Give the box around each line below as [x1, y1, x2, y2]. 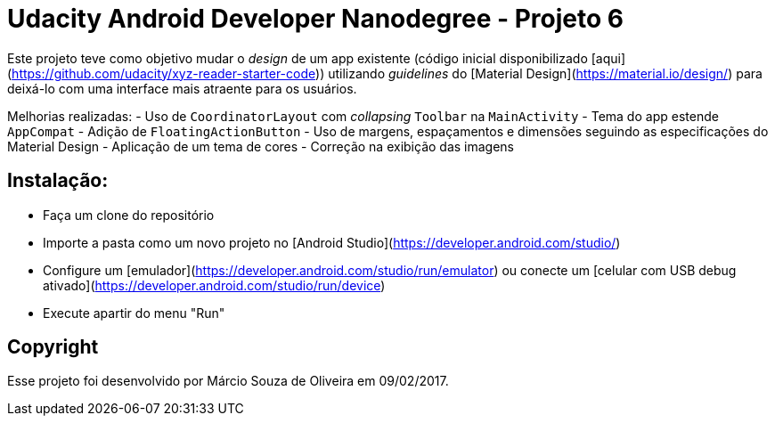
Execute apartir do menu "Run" [43, 305, 225, 321]
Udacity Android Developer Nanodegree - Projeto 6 [7, 4, 624, 34]
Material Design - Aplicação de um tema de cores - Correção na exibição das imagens [7, 138, 515, 154]
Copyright [7, 336, 99, 359]
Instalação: [7, 169, 109, 192]
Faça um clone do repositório [43, 207, 215, 223]
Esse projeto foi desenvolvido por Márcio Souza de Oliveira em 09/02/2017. [7, 373, 449, 389]
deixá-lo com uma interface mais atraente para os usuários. [7, 80, 357, 96]
